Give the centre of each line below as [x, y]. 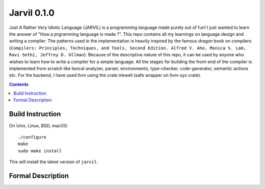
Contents [19, 84]
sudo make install [40, 151]
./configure [32, 137]
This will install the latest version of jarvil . [53, 162]
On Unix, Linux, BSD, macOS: [39, 126]
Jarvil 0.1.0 [32, 13]
